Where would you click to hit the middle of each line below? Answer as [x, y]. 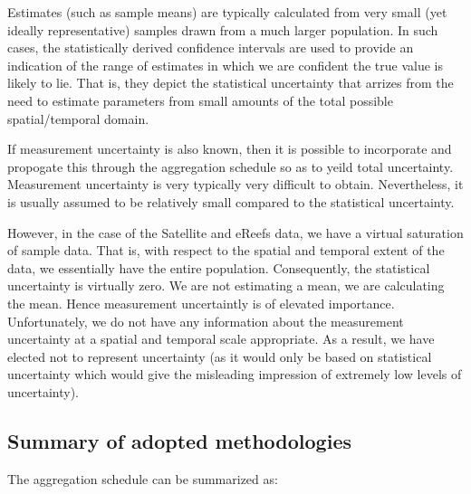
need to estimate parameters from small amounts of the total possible [200, 100]
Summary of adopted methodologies [179, 440]
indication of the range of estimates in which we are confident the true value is [225, 65]
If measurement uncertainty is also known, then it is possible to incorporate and [230, 149]
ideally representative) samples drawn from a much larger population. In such [223, 29]
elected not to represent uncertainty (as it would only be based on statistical [220, 356]
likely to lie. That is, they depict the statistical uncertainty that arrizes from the [231, 83]
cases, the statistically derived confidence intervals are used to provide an [211, 47]
